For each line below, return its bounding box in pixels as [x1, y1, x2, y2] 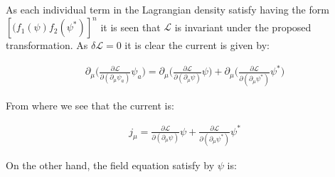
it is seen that [100, 19, 161, 34]
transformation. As [6, 38, 88, 53]
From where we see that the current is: [6, 97, 174, 112]
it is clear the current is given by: [124, 38, 270, 53]
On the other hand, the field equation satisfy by [6, 157, 215, 172]
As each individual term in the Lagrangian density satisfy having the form [6, 2, 329, 16]
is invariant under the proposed [174, 19, 312, 34]
